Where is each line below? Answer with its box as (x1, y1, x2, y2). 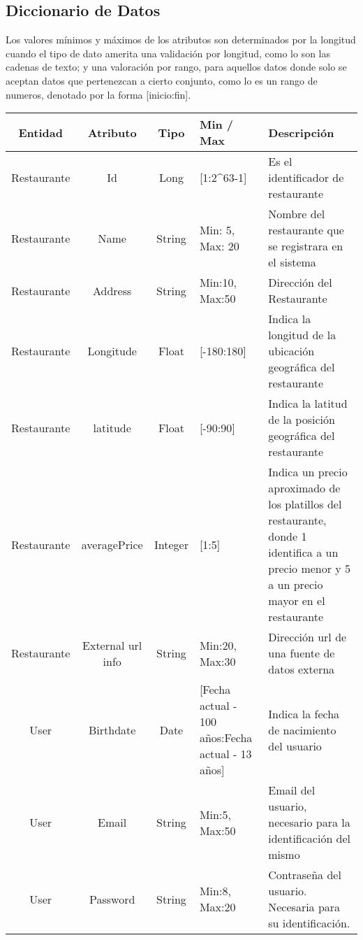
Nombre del (268, 206, 325, 222)
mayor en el (268, 592, 325, 609)
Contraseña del (268, 867, 341, 883)
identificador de (268, 169, 344, 186)
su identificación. (268, 915, 350, 932)
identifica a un (268, 544, 339, 561)
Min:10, (199, 274, 237, 291)
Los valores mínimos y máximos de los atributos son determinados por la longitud (6, 32, 356, 47)
